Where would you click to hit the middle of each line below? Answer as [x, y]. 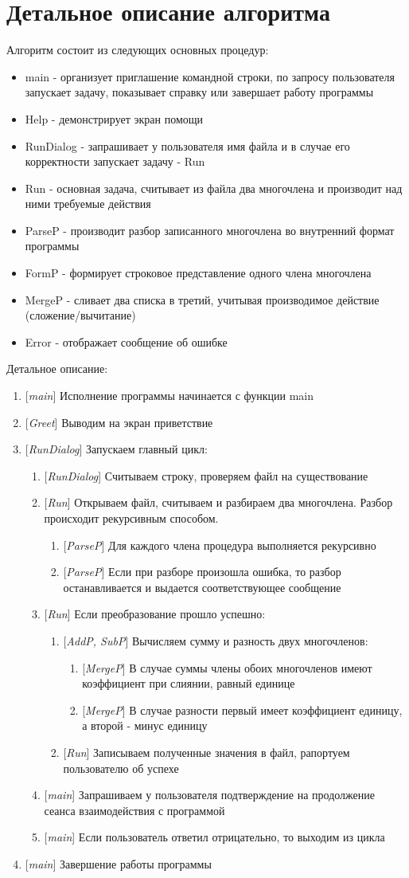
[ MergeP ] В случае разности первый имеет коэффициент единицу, [242, 709]
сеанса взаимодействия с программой [134, 810]
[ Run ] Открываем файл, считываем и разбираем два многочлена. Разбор [218, 502]
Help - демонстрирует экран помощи [114, 118]
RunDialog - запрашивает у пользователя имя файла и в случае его [187, 145]
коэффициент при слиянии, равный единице [189, 683]
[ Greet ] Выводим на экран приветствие [119, 422]
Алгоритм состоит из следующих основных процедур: [138, 50]
